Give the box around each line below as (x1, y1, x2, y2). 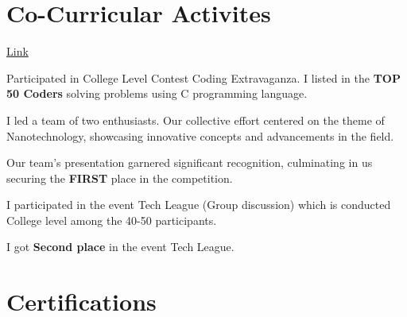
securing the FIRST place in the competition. (6, 169, 233, 186)
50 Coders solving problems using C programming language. (6, 85, 308, 102)
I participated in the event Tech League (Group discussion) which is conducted (6, 196, 391, 213)
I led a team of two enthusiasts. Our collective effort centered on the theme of (6, 111, 385, 128)
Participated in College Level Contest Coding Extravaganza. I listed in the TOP (6, 69, 401, 86)
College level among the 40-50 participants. (6, 211, 217, 228)
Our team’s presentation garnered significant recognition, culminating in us (6, 154, 373, 171)
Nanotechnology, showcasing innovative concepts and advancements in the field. (6, 127, 394, 144)
